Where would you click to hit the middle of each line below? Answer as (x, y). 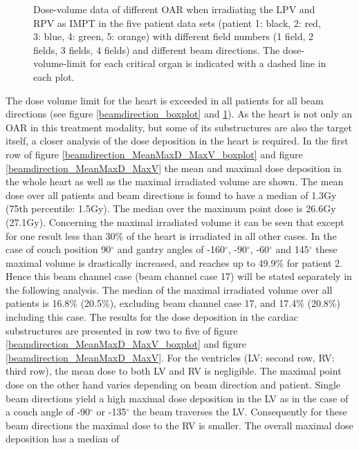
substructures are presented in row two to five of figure (122, 330)
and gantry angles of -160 (171, 249)
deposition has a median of (63, 439)
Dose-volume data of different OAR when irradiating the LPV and (174, 9)
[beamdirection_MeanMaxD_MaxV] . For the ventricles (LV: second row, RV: (170, 357)
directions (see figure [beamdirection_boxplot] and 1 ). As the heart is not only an (179, 114)
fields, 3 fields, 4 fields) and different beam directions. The (157, 49)
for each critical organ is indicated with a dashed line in (208, 63)
